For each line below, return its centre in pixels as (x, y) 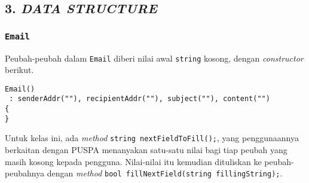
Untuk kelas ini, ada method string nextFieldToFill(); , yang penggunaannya (152, 138)
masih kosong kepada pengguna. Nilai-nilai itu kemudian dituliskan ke (133, 161)
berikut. (19, 70)
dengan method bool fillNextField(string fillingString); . (165, 173)
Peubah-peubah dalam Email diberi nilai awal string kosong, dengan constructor (154, 58)
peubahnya (25, 173)
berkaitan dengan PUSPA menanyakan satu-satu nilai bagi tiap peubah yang (146, 150)
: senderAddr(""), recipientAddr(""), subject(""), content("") (140, 99)
